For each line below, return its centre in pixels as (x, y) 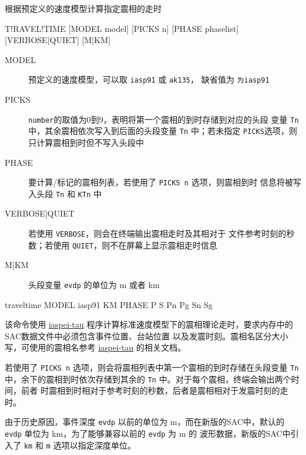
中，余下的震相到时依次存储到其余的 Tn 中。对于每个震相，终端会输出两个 (148, 379)
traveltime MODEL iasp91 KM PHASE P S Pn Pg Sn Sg (109, 304)
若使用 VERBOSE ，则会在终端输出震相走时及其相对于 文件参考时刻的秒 (162, 233)
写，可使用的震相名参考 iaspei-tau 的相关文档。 (95, 347)
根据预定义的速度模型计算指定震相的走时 (83, 8)
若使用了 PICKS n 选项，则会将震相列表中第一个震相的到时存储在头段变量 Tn (152, 367)
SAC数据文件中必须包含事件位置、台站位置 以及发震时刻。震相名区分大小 (147, 335)
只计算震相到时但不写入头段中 (86, 142)
